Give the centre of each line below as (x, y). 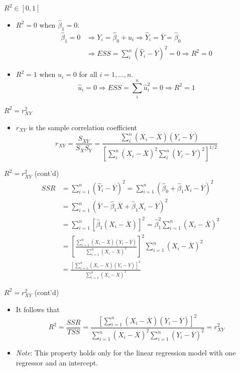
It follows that (38, 309)
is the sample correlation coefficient (83, 127)
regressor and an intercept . (57, 362)
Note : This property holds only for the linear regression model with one (126, 353)
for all (88, 74)
